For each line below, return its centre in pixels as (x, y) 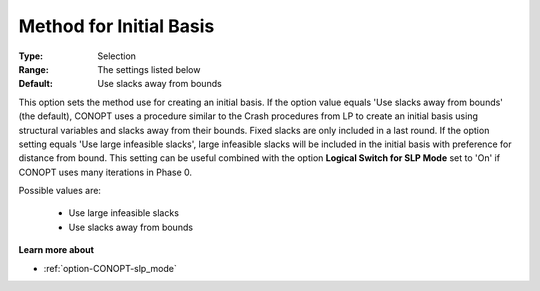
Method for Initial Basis (116, 26)
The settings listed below (149, 69)
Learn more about (56, 250)
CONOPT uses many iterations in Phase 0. (105, 172)
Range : (33, 69)
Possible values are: (60, 191)
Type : (31, 56)
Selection (117, 56)
